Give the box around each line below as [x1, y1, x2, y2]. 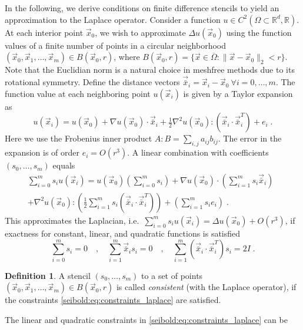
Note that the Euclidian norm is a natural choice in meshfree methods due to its [5, 63, 295, 76]
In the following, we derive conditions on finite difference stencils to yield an [5, 2, 279, 14]
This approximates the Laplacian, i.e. [5, 214, 139, 226]
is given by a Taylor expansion [183, 87, 293, 99]
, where [114, 50, 140, 63]
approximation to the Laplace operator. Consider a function [5, 13, 221, 25]
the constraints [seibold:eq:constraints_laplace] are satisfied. [5, 294, 221, 306]
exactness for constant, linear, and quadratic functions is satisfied [5, 227, 241, 239]
